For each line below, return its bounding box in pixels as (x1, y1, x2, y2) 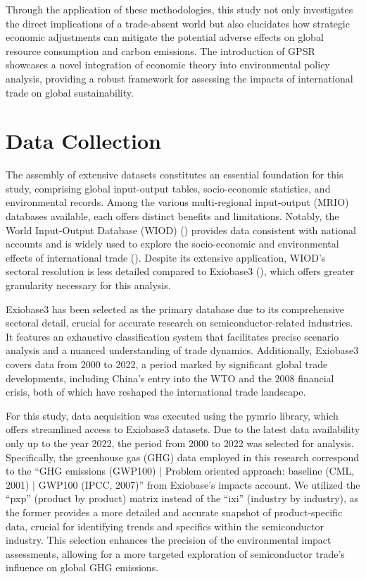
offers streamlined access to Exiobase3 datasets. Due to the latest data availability (6, 422, 360, 437)
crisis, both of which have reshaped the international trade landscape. (6, 384, 306, 399)
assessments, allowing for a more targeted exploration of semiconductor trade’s (6, 546, 345, 561)
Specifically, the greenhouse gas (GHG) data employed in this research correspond (6, 449, 360, 464)
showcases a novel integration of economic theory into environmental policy (6, 57, 330, 72)
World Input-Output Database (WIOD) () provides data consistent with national (6, 222, 356, 237)
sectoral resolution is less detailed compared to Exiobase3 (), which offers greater (6, 264, 355, 279)
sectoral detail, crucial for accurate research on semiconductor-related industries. (6, 315, 353, 330)
